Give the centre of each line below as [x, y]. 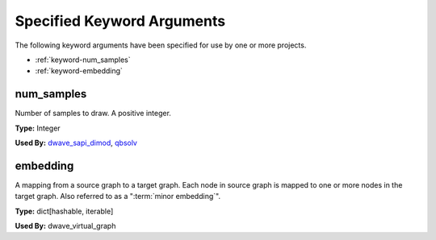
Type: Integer [38, 128]
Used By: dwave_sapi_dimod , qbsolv [76, 143]
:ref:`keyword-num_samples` [83, 60]
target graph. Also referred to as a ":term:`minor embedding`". [118, 197]
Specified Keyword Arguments [120, 21]
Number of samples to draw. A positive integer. [93, 114]
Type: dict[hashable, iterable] [64, 211]
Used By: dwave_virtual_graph [65, 226]
